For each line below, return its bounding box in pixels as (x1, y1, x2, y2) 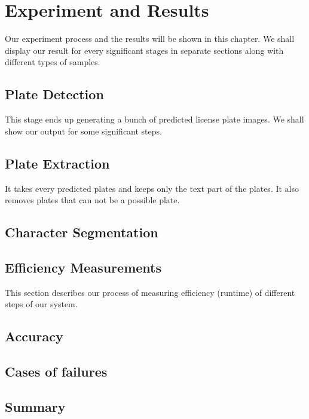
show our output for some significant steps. (5, 124, 162, 137)
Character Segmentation (5, 223, 158, 241)
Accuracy (5, 327, 63, 345)
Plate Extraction (5, 154, 110, 172)
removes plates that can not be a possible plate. (5, 194, 180, 206)
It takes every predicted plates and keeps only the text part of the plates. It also (5, 182, 299, 194)
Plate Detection (5, 85, 104, 103)
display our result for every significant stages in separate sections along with (5, 44, 284, 56)
